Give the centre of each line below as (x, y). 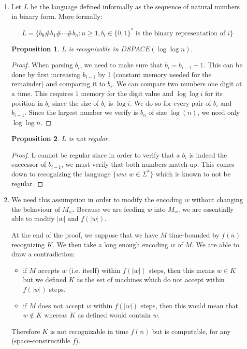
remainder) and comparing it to (58, 84)
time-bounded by (194, 235)
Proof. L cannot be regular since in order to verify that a (95, 154)
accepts (49, 270)
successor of (29, 164)
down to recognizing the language (61, 174)
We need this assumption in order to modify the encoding (97, 199)
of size (158, 112)
